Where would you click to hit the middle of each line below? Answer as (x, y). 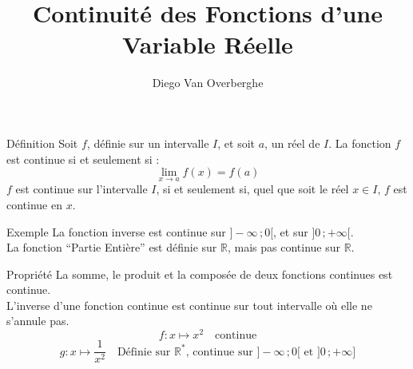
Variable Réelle (208, 44)
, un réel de (292, 143)
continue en (34, 204)
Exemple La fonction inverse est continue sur (116, 231)
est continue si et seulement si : (83, 159)
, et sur (291, 231)
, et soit (236, 143)
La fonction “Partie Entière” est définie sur (112, 247)
